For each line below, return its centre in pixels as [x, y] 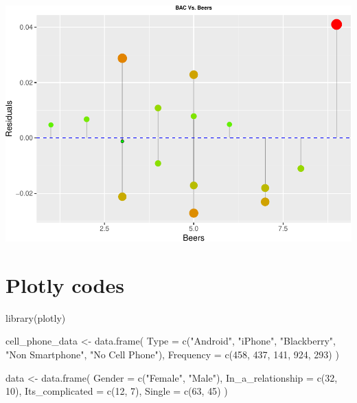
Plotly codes [65, 284]
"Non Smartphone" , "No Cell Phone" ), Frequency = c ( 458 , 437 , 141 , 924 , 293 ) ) [172, 354]
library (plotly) [36, 317]
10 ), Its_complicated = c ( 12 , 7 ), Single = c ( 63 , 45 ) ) [117, 391]
